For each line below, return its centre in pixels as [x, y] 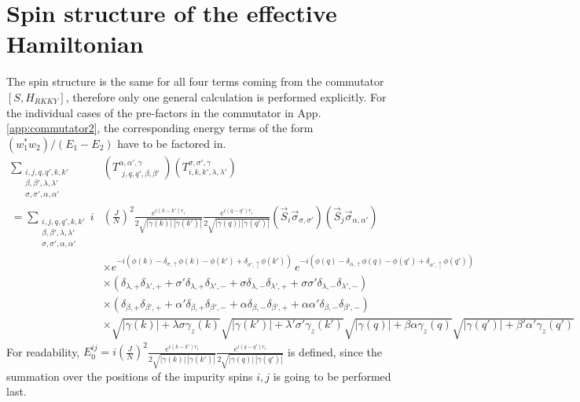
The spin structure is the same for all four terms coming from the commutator [195, 81]
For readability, [43, 351]
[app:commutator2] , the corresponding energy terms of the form [160, 128]
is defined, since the [335, 351]
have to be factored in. [172, 143]
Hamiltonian [75, 44]
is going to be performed [332, 376]
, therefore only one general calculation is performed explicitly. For [226, 96]
